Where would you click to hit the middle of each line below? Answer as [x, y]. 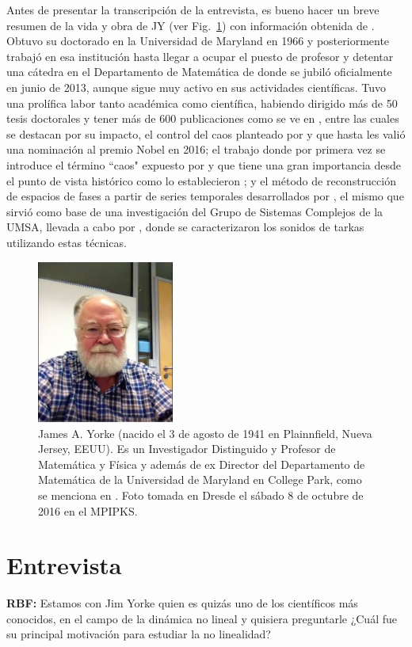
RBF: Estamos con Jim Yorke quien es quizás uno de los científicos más [182, 603]
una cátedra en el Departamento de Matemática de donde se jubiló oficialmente [199, 72]
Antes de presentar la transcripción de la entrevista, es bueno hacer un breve [193, 10]
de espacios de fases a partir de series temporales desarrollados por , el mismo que [205, 196]
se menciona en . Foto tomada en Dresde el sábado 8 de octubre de [201, 495]
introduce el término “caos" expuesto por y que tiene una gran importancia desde [204, 164]
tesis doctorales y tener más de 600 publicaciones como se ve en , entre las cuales [203, 118]
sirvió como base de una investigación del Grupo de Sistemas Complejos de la [195, 211]
